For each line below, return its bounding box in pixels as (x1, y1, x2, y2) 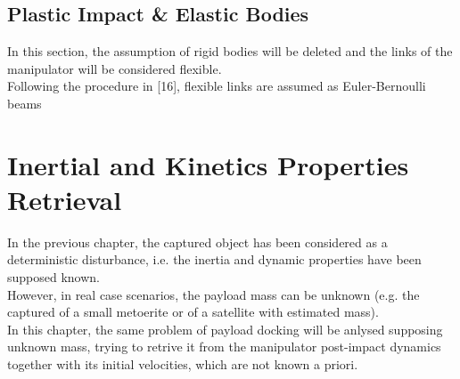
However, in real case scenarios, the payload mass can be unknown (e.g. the (7, 285, 420, 303)
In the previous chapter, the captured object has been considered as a (7, 232, 388, 251)
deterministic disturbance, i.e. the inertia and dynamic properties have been (7, 250, 422, 269)
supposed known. (7, 268, 101, 286)
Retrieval (7, 181, 122, 217)
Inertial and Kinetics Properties (7, 146, 409, 182)
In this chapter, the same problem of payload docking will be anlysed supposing (7, 319, 443, 338)
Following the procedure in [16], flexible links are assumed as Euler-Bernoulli (7, 77, 426, 95)
